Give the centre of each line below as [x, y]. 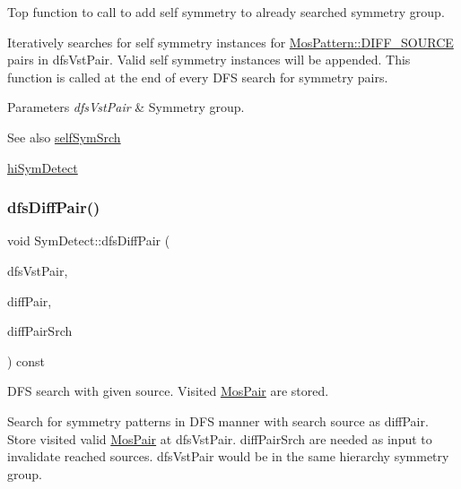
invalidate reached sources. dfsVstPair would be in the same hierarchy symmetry [228, 456]
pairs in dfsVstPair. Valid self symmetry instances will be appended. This [209, 60]
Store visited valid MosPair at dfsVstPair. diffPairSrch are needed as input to [220, 438]
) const [26, 360]
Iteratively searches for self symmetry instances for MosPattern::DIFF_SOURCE [230, 42]
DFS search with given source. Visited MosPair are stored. [168, 391]
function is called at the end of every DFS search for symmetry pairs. [198, 77]
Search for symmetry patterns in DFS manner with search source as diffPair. [218, 420]
